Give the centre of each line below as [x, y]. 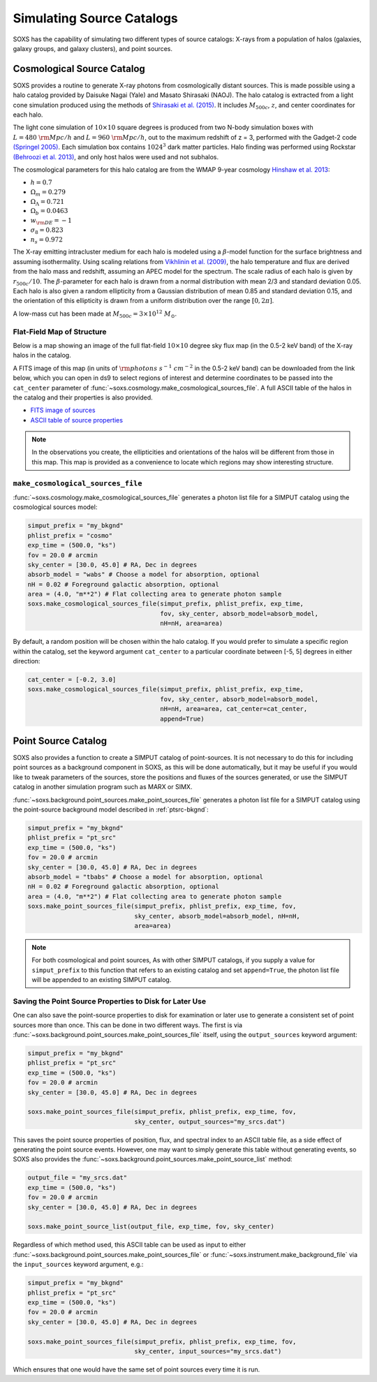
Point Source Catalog [60, 741]
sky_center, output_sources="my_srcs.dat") [210, 1122]
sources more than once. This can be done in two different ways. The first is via [128, 1025]
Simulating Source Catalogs [95, 18]
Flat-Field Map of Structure [60, 332]
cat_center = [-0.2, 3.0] [72, 680]
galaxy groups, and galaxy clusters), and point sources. [93, 48]
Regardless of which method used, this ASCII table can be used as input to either [130, 1245]
